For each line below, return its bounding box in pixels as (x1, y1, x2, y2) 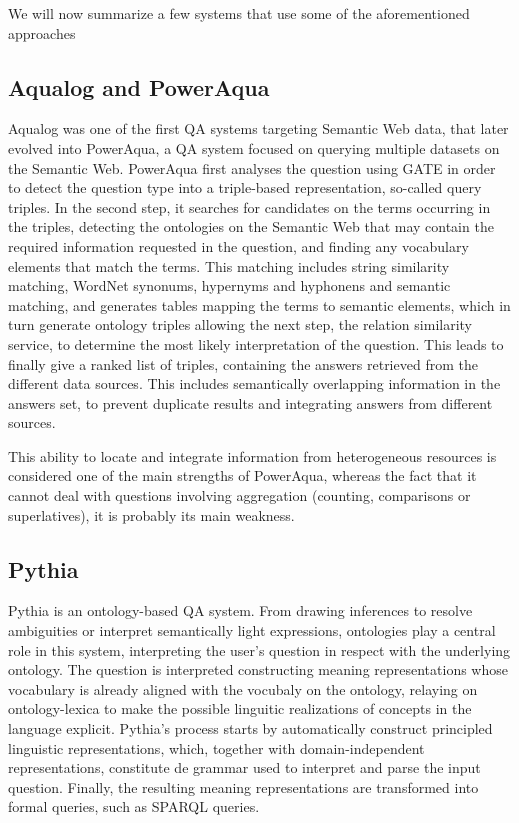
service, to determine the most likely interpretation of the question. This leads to (8, 333, 504, 354)
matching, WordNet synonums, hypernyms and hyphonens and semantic (8, 275, 451, 296)
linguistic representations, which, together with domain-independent (8, 737, 425, 758)
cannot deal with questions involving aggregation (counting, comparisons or (8, 485, 471, 506)
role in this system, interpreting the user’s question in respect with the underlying (8, 639, 511, 660)
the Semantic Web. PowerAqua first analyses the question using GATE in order (8, 157, 496, 178)
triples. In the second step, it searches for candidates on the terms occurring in (8, 196, 491, 217)
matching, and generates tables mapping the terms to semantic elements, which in (8, 294, 511, 315)
